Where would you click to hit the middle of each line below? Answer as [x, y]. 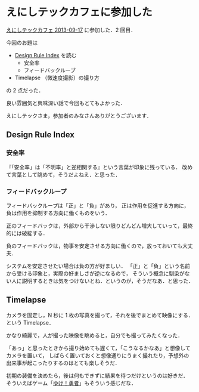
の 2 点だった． [25, 90]
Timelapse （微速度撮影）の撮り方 [57, 78]
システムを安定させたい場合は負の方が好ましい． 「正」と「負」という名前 [98, 266]
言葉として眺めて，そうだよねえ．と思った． [66, 174]
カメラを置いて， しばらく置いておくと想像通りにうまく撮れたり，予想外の [98, 355]
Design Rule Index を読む [46, 55]
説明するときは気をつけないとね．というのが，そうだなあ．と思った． [108, 280]
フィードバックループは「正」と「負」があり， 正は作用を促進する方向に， [98, 205]
